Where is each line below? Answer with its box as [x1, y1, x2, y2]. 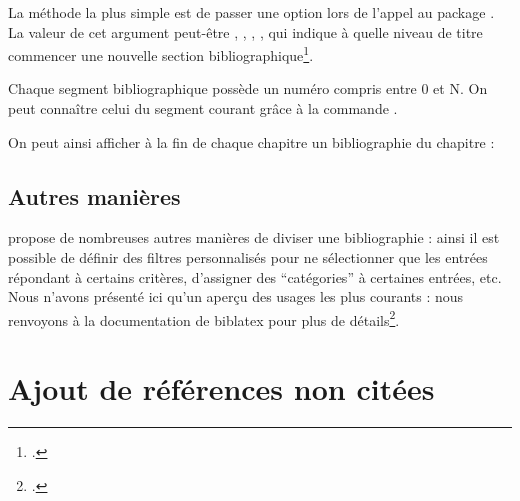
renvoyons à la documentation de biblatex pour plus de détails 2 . [8, 306, 400, 330]
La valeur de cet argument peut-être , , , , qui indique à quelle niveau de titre [8, 21, 483, 42]
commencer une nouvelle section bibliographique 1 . [8, 42, 314, 65]
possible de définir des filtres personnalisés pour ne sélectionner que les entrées [8, 247, 488, 268]
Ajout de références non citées [8, 368, 435, 409]
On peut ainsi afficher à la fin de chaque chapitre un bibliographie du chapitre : [8, 131, 495, 152]
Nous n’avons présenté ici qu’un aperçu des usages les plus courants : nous [8, 286, 464, 307]
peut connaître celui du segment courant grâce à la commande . [8, 98, 398, 119]
